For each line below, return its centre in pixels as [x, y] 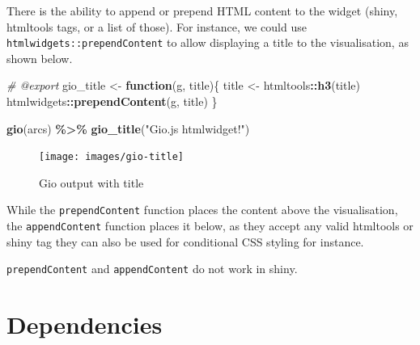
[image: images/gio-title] [111, 157]
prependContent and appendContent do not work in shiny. [152, 269]
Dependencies [85, 324]
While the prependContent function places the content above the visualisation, [202, 210]
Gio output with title [91, 182]
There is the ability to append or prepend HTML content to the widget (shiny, [202, 11]
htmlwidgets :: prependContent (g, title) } [112, 101]
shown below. [40, 58]
